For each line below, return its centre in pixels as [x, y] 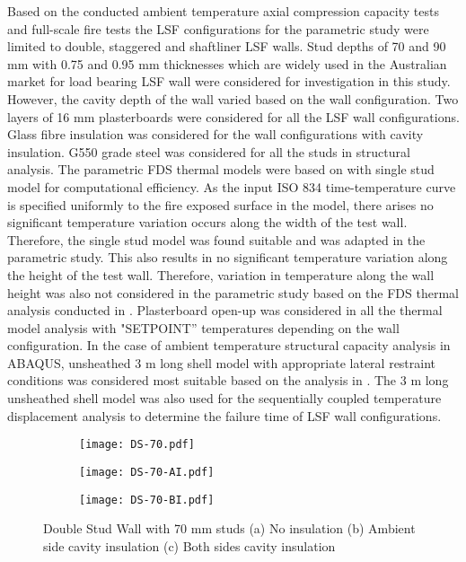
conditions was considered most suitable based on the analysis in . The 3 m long [228, 380]
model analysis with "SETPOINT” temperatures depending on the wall [203, 327]
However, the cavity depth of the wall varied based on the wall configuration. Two [233, 98]
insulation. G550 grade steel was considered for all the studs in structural [209, 151]
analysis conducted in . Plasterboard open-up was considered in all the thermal [225, 310]
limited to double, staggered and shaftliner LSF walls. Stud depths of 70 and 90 [227, 46]
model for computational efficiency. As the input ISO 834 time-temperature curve [232, 186]
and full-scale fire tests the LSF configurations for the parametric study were [218, 28]
